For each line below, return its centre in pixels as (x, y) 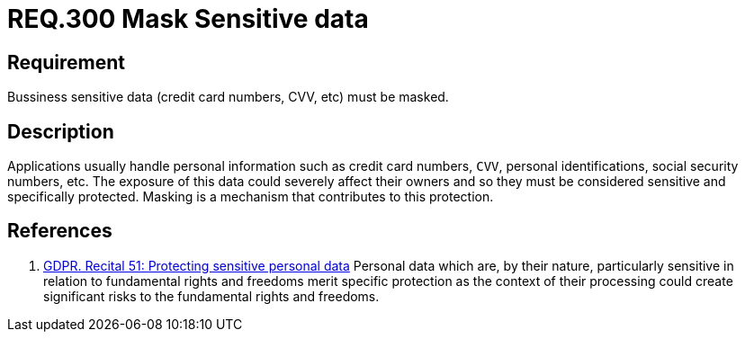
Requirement (67, 62)
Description (61, 131)
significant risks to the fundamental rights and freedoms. (211, 296)
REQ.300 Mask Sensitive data (188, 19)
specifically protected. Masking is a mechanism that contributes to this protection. (251, 197)
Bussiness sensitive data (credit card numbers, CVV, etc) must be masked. (228, 97)
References (60, 231)
